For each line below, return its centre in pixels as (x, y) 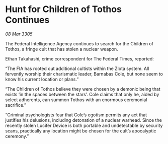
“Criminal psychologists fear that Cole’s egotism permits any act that (76, 115)
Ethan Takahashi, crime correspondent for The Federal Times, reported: (80, 58)
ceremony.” (17, 136)
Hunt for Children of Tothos (64, 9)
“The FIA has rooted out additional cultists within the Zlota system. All (77, 68)
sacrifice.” (16, 105)
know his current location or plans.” (42, 79)
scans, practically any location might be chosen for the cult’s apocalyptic (81, 131)
